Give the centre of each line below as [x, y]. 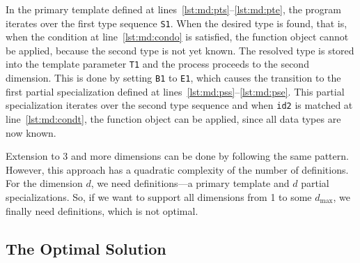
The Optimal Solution [86, 248]
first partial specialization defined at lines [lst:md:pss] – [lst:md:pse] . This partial [175, 91]
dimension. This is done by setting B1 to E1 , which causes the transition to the [173, 78]
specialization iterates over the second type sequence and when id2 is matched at [179, 105]
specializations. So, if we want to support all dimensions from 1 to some [159, 196]
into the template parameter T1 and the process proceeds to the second [157, 64]
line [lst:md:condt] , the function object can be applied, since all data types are [173, 119]
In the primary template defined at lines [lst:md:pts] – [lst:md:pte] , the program [173, 9]
